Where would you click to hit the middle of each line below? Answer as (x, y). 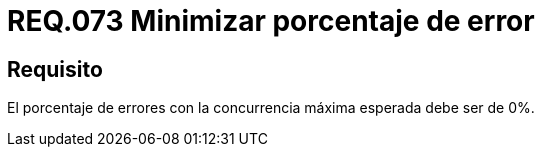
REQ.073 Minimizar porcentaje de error (271, 21)
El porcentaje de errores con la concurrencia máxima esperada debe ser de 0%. (271, 108)
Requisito (55, 69)
